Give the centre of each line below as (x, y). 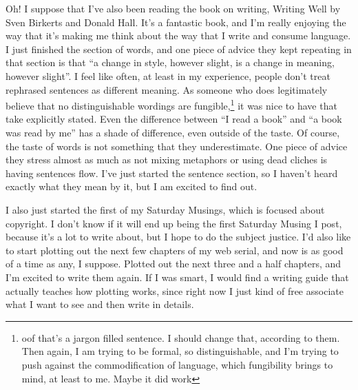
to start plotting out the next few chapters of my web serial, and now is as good (175, 250)
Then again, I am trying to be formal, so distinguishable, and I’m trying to (180, 351)
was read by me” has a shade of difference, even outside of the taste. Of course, (173, 132)
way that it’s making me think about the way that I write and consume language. (178, 35)
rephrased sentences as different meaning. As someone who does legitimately (167, 89)
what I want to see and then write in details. (100, 304)
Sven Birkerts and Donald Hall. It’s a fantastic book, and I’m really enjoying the (176, 22)
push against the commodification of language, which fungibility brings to (177, 364)
